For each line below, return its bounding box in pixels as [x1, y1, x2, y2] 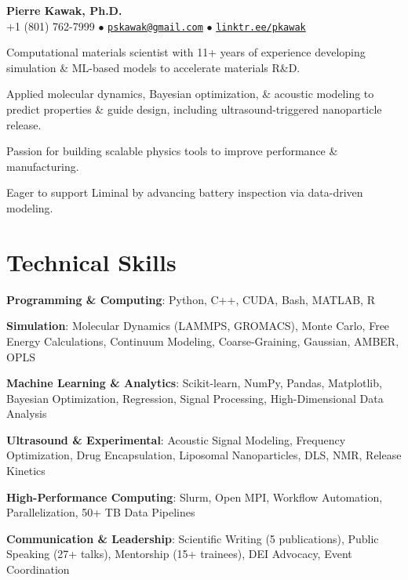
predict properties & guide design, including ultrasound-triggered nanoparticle [6, 101, 382, 118]
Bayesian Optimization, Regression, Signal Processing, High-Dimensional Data [6, 390, 384, 406]
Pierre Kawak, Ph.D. [6, 2, 122, 18]
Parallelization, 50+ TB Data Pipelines [6, 504, 195, 520]
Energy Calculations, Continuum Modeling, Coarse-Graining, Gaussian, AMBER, [6, 332, 399, 349]
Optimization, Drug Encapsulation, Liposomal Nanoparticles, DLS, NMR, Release [6, 447, 402, 463]
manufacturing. [6, 158, 79, 174]
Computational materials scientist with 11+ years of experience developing [6, 44, 366, 60]
